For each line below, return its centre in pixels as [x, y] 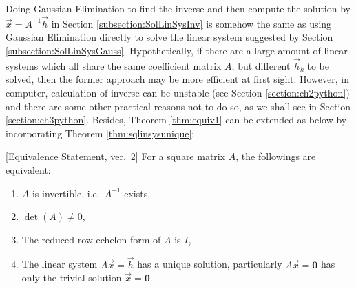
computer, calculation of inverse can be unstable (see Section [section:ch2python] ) [178, 92]
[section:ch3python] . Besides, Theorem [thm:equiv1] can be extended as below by [176, 120]
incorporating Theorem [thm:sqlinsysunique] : [100, 133]
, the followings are [276, 156]
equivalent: [28, 169]
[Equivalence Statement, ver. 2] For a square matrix [116, 156]
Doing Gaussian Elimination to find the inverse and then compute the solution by [178, 8]
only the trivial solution [72, 278]
